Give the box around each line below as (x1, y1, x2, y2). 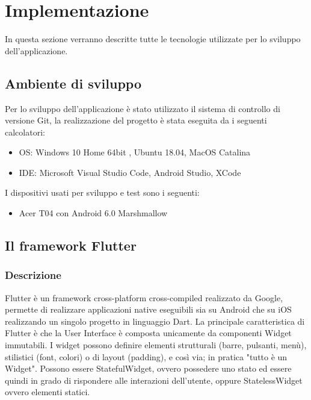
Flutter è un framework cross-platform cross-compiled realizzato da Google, (5, 291, 283, 304)
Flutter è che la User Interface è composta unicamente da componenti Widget (5, 327, 292, 339)
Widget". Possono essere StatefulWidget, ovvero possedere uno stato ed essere (5, 362, 292, 375)
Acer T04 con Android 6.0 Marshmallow (19, 207, 168, 219)
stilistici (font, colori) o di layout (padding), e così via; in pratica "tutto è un (5, 350, 288, 363)
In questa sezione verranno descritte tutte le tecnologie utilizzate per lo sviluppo (5, 33, 301, 45)
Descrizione (5, 267, 61, 283)
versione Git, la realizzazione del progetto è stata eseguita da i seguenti (5, 114, 267, 127)
